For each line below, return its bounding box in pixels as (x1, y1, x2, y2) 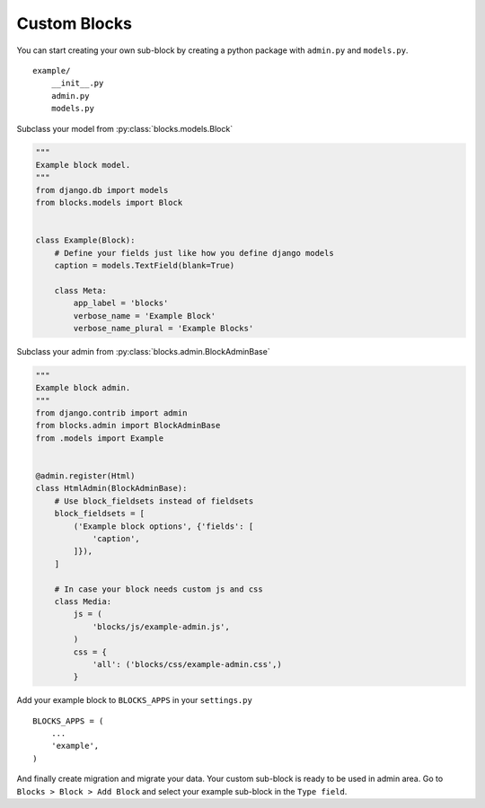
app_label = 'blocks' (73, 298, 169, 309)
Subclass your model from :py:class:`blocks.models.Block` (16, 123, 234, 134)
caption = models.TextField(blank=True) (54, 260, 235, 270)
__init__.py (50, 78, 104, 89)
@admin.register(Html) (35, 471, 136, 481)
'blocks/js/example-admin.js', (92, 621, 231, 632)
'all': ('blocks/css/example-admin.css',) (92, 659, 282, 669)
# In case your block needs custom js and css (54, 584, 264, 594)
